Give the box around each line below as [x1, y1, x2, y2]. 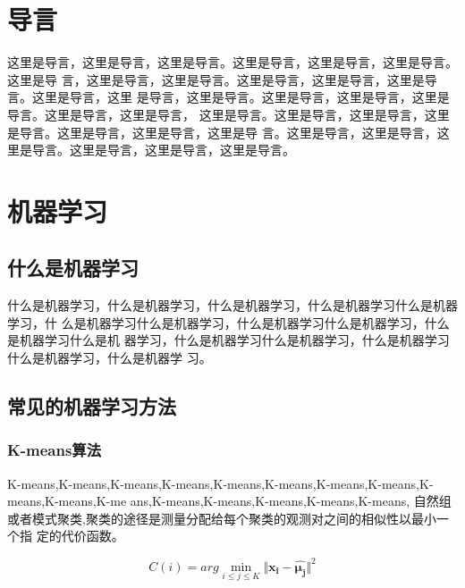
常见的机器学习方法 [7, 392, 176, 420]
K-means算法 [7, 439, 102, 461]
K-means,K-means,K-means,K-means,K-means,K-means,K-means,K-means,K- [7, 474, 434, 492]
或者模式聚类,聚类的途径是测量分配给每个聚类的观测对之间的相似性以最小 [7, 508, 436, 527]
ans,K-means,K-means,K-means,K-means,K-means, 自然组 [130, 491, 452, 510]
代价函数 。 [61, 526, 124, 545]
